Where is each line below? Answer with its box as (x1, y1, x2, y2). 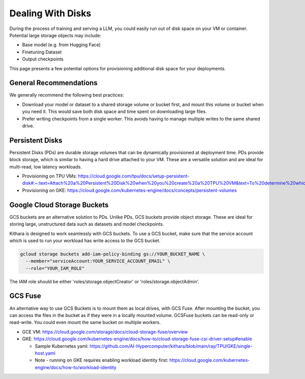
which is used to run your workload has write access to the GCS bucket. (9, 237, 161, 244)
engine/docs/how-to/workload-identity (35, 364, 117, 370)
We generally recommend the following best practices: (9, 92, 124, 98)
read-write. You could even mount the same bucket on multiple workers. (9, 319, 161, 326)
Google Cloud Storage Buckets (9, 200, 109, 209)
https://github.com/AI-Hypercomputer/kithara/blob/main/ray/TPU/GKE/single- (89, 343, 253, 349)
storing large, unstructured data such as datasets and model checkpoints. (9, 221, 164, 227)
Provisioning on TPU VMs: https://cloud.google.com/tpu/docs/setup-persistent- (22, 173, 190, 179)
